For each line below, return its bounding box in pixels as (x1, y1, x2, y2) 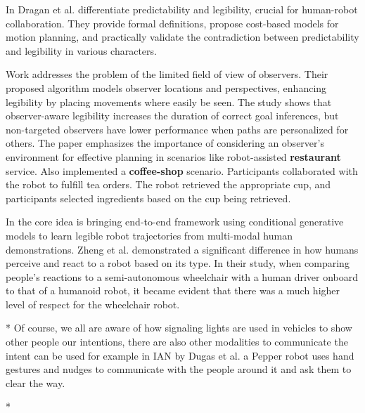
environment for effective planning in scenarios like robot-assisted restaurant (6, 149, 341, 164)
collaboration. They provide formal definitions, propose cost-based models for (6, 15, 339, 30)
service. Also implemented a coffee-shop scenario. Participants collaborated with (6, 163, 358, 178)
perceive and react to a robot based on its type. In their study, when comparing (6, 256, 350, 270)
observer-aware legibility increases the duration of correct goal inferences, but (6, 108, 339, 123)
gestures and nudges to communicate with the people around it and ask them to (6, 362, 352, 376)
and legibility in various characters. (6, 43, 157, 58)
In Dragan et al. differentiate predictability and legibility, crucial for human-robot (6, 2, 358, 16)
